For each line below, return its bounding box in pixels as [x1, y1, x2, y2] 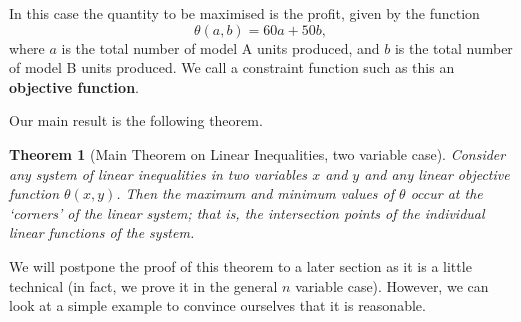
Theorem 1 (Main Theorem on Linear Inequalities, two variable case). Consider [9, 143, 506, 164]
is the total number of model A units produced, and [61, 37, 380, 58]
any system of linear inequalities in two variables [9, 163, 308, 184]
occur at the [410, 183, 483, 204]
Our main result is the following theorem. [9, 110, 263, 131]
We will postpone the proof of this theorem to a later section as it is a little [9, 255, 472, 276]
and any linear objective [364, 163, 510, 184]
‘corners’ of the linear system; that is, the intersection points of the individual [9, 202, 485, 223]
